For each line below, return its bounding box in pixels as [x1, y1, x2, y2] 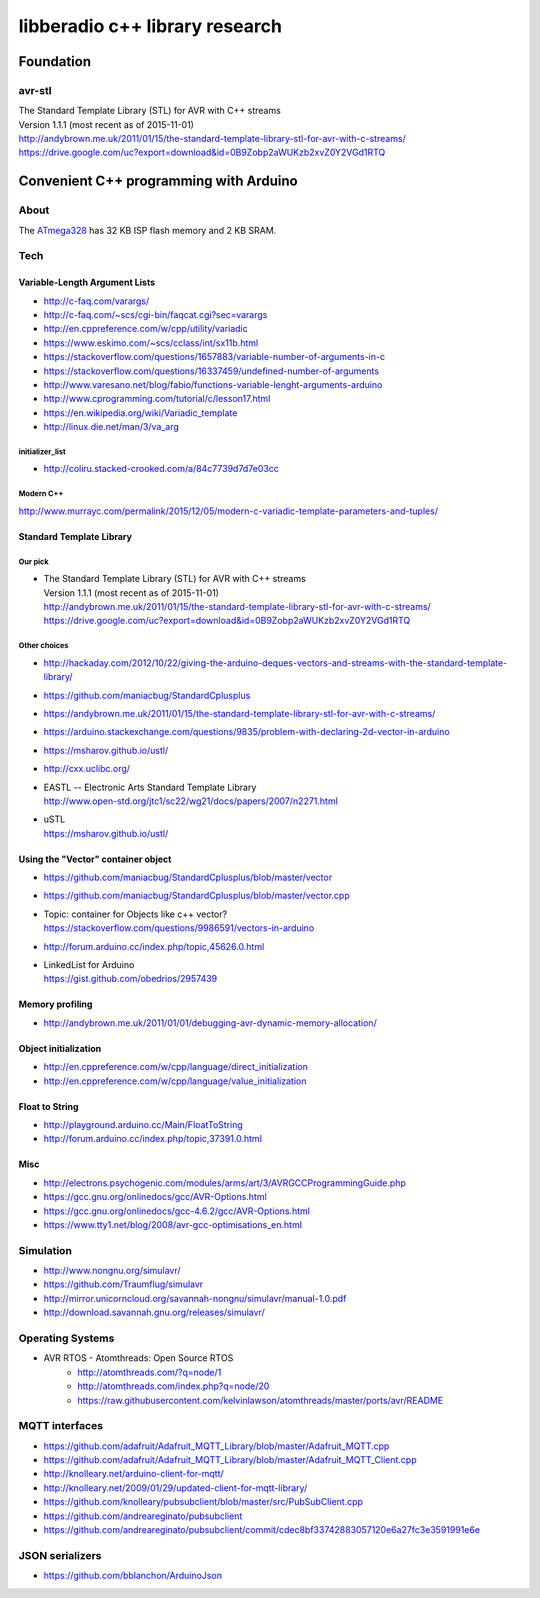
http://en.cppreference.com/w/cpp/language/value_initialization [43, 1075, 307, 1087]
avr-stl [18, 83, 52, 97]
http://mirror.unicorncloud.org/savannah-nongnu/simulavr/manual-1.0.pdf [43, 1292, 347, 1304]
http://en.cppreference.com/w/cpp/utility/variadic [43, 323, 249, 335]
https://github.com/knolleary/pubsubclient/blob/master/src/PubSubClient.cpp [43, 1496, 364, 1508]
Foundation [18, 53, 92, 70]
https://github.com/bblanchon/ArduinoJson [43, 1570, 222, 1582]
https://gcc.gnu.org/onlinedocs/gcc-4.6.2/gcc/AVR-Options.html [43, 1205, 310, 1217]
